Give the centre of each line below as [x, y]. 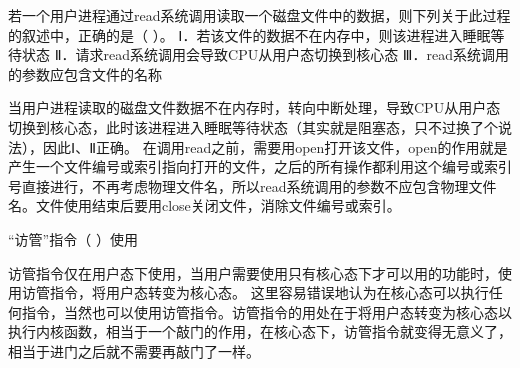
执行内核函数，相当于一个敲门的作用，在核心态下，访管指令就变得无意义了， [260, 331]
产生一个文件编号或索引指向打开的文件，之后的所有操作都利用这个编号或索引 [260, 166]
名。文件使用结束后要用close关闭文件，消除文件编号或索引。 [204, 205]
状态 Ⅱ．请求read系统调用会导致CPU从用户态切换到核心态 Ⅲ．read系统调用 [265, 54]
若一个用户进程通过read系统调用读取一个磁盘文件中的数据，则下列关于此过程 [259, 15]
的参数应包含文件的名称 [85, 73]
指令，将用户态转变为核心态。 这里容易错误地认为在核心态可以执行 [269, 292]
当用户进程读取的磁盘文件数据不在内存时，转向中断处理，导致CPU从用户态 [254, 107]
